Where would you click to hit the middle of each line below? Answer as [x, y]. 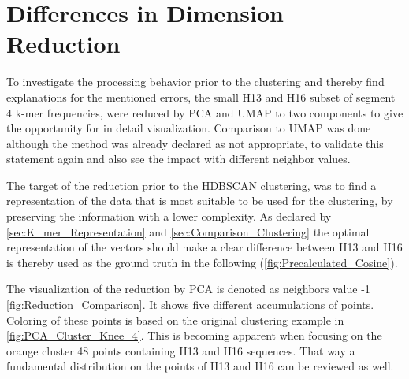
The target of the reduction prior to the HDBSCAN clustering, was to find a [191, 185]
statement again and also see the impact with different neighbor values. [178, 159]
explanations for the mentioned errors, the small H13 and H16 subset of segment [201, 97]
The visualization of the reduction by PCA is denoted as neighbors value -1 [188, 289]
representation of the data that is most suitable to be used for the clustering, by [200, 201]
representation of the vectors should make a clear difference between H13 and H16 [204, 247]
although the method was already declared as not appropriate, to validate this [195, 143]
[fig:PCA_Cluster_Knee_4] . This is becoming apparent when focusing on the [194, 335]
